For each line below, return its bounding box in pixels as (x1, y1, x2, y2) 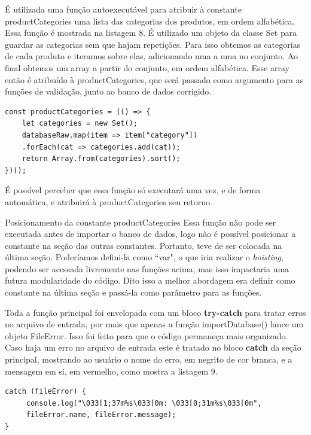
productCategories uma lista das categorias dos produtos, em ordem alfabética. (5, 14, 295, 27)
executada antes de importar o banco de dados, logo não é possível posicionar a (5, 227, 296, 240)
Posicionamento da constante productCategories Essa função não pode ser (5, 215, 276, 228)
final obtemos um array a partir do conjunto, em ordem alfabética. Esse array (5, 61, 289, 74)
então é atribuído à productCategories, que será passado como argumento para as (5, 73, 304, 86)
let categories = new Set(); (22, 119, 138, 128)
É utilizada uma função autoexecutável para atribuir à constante (5, 3, 242, 15)
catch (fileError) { (5, 387, 87, 396)
